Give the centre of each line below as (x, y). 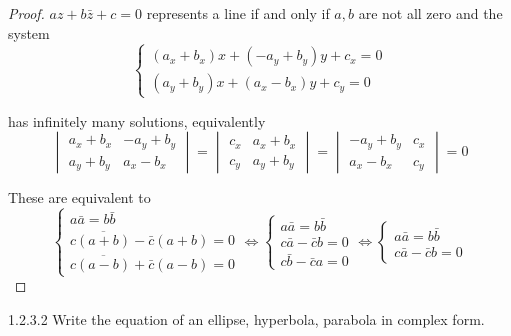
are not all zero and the (430, 13)
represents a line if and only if (238, 13)
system (29, 32)
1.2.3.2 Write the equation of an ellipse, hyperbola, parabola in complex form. (246, 318)
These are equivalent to (79, 197)
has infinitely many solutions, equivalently (137, 120)
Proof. (26, 13)
